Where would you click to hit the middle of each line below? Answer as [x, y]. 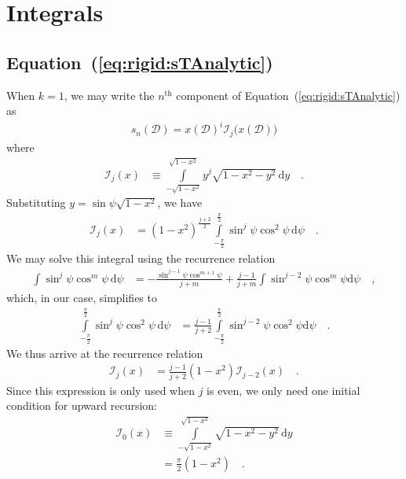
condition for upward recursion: [82, 405]
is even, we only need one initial [283, 390]
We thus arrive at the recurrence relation [105, 353]
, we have [180, 203]
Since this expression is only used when [101, 390]
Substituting [36, 203]
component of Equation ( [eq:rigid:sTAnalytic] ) [288, 95]
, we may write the [109, 95]
